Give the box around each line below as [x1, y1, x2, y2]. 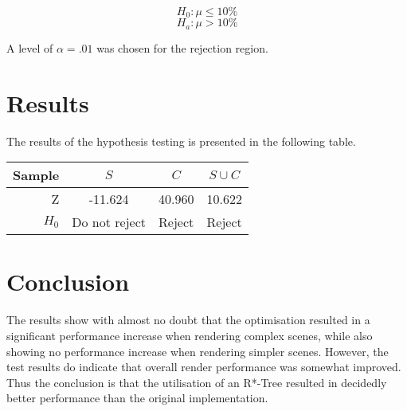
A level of [6, 39, 53, 56]
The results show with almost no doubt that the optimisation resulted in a [6, 311, 370, 328]
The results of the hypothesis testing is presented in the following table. [6, 132, 356, 149]
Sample [13, 166, 60, 185]
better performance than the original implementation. [6, 389, 268, 406]
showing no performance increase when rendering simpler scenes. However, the [6, 342, 389, 359]
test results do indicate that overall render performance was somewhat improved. [6, 358, 401, 375]
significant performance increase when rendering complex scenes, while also [6, 327, 373, 343]
